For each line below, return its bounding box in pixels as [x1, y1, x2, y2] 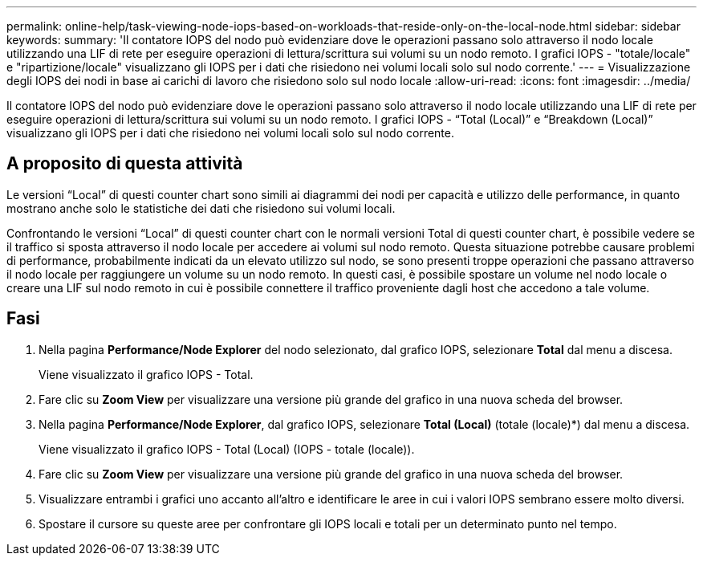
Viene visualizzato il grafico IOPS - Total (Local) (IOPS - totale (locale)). [39, 442, 415, 456]
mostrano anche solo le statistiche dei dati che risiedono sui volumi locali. [6, 201, 396, 215]
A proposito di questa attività [6, 153, 243, 174]
